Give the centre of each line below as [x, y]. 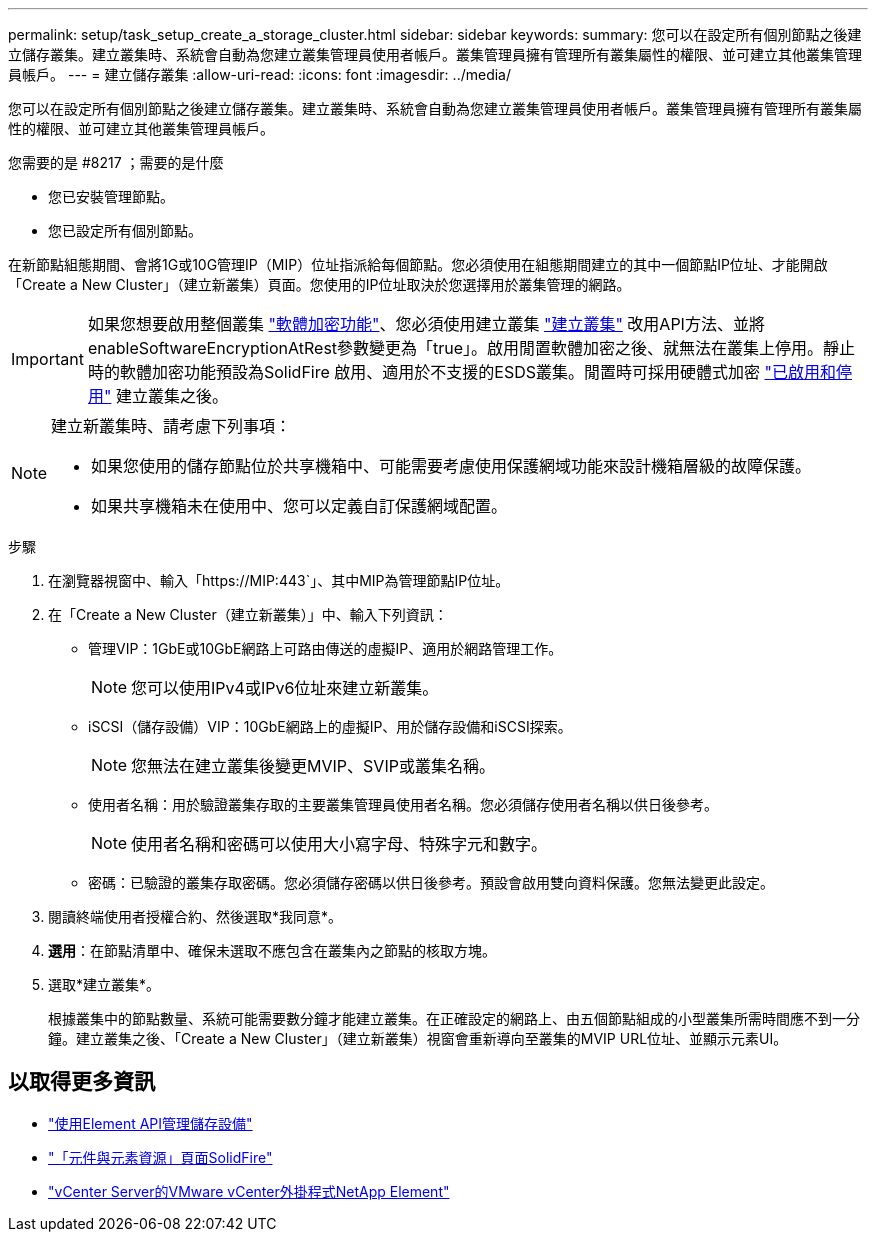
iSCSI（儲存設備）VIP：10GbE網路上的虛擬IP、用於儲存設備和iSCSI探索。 [330, 726]
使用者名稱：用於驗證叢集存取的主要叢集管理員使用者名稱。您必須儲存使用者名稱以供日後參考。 [403, 804]
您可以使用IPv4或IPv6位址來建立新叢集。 [285, 688]
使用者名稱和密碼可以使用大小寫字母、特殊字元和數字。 [339, 844]
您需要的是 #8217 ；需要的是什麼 [116, 162]
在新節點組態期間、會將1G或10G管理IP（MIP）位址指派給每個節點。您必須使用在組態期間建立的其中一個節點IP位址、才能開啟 [418, 264]
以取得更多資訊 [81, 1082]
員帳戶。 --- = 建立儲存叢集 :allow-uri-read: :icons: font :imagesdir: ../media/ [260, 74]
